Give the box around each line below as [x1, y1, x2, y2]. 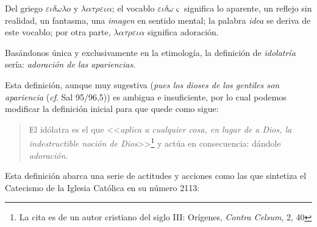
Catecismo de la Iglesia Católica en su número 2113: [5, 181, 200, 194]
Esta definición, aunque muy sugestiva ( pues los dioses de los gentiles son [5, 78, 280, 91]
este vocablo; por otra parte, [5, 26, 111, 38]
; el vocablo [112, 2, 155, 14]
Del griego [5, 2, 43, 14]
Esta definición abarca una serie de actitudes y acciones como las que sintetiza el [5, 169, 307, 182]
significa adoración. [147, 26, 219, 38]
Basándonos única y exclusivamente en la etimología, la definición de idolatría [5, 46, 296, 58]
